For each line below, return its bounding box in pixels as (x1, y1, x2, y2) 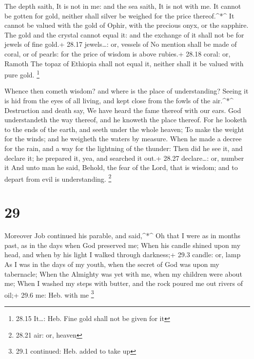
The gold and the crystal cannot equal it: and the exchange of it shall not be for (4, 29, 244, 39)
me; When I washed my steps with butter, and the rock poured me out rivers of (4, 278, 243, 288)
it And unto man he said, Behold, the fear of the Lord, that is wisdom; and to (4, 162, 238, 172)
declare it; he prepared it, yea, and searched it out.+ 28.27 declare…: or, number (4, 152, 244, 163)
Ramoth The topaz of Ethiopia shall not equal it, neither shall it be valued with (4, 58, 244, 68)
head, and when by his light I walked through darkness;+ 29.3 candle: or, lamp (4, 249, 241, 260)
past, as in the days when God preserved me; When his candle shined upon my (4, 240, 241, 250)
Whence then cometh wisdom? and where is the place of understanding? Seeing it (4, 86, 249, 96)
